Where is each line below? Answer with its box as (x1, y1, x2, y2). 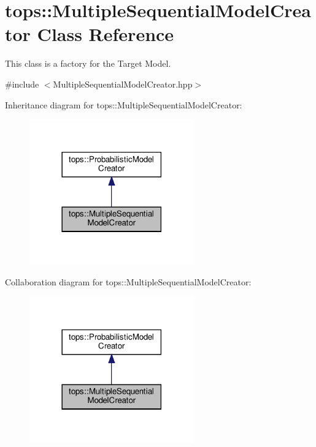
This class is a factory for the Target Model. (5, 57, 171, 70)
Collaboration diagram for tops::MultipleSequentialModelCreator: (5, 275, 252, 288)
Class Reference (37, 21, 174, 47)
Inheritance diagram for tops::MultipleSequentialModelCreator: (5, 98, 242, 111)
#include (5, 77, 39, 90)
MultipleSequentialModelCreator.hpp (53, 77, 193, 90)
